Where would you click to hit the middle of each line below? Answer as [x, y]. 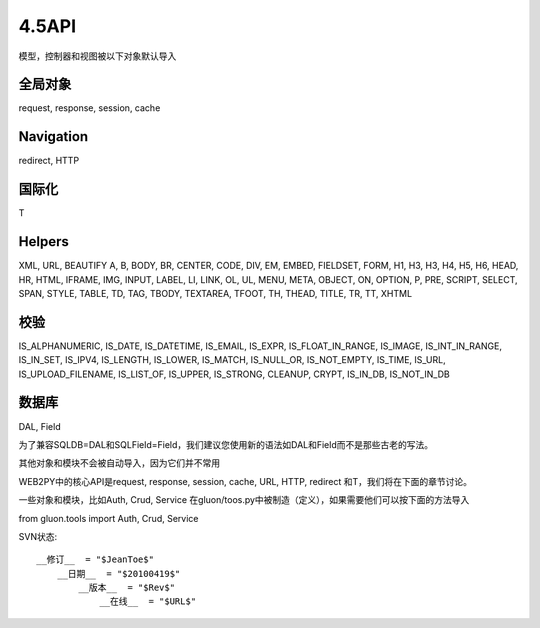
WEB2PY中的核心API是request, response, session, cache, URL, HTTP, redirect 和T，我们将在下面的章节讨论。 [245, 481]
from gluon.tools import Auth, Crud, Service [108, 518]
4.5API [47, 26]
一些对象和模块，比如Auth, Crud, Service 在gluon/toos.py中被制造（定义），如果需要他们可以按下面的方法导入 [244, 500]
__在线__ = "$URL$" [148, 601]
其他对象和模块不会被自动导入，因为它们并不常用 [119, 463]
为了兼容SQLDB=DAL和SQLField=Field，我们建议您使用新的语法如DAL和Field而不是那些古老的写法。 [226, 444]
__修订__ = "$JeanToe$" [95, 559]
